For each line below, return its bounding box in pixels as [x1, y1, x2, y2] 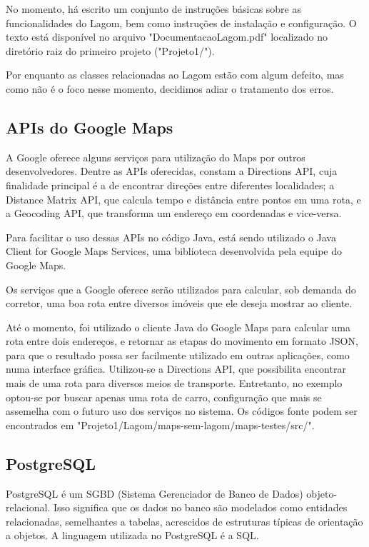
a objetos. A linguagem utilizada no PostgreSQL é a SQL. [6, 528, 259, 543]
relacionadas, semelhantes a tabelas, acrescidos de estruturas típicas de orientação [6, 513, 363, 528]
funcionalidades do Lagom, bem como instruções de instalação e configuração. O [6, 15, 357, 30]
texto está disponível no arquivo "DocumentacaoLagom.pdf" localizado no [6, 29, 328, 44]
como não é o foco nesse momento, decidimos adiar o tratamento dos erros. [6, 81, 334, 96]
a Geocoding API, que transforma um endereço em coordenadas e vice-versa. [6, 206, 342, 221]
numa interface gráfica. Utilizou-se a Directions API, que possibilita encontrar [6, 361, 346, 376]
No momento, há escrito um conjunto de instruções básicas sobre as [6, 1, 301, 16]
